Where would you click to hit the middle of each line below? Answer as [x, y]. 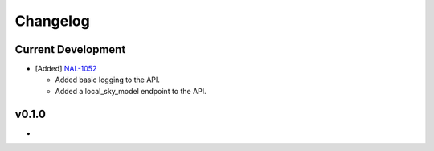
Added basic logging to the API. [108, 80]
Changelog [52, 21]
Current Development [70, 49]
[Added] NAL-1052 [66, 69]
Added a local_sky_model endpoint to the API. [131, 91]
